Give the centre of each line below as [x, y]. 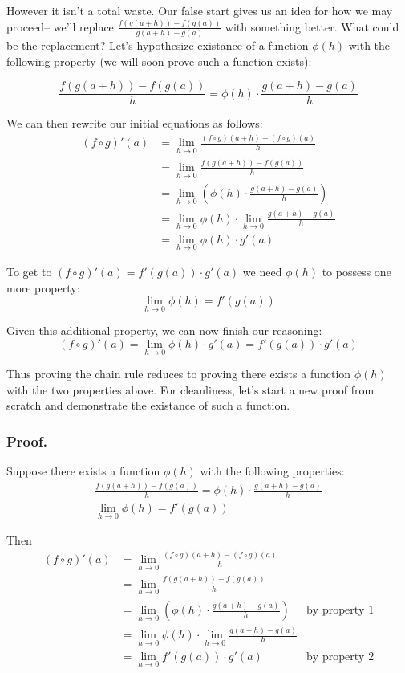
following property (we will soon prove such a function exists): [159, 61]
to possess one [356, 272]
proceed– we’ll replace [60, 26]
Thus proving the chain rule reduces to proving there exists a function [179, 374]
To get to [29, 272]
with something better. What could [312, 26]
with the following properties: [272, 471]
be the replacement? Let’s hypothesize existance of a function [158, 45]
